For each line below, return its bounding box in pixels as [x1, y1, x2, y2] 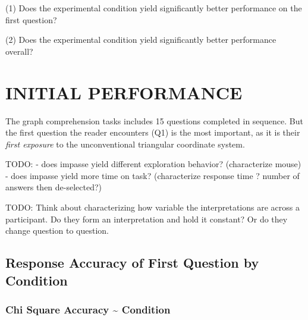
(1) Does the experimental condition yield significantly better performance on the [5, 2, 302, 14]
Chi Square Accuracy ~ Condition [5, 302, 171, 316]
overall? [5, 45, 33, 57]
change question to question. [5, 224, 109, 237]
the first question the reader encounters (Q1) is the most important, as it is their [5, 126, 300, 139]
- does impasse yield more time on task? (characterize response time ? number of [5, 169, 300, 181]
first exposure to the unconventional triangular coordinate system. [5, 137, 245, 150]
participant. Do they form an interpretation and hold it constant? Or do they [5, 212, 288, 225]
